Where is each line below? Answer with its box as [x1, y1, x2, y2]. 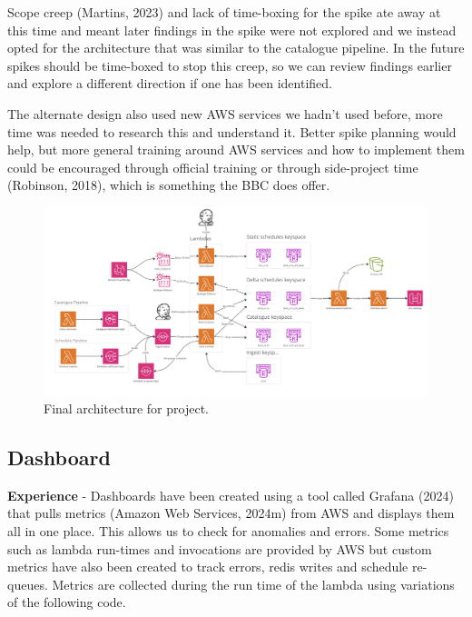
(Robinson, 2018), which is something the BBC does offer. [7, 175, 330, 194]
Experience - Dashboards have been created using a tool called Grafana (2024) [7, 485, 454, 504]
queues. [7, 574, 48, 593]
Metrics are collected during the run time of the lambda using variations [52, 574, 455, 593]
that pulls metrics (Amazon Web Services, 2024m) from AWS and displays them [7, 503, 455, 522]
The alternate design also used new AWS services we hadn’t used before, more [7, 104, 443, 123]
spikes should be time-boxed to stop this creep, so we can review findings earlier [7, 55, 452, 75]
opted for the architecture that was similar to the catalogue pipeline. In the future [7, 38, 465, 57]
